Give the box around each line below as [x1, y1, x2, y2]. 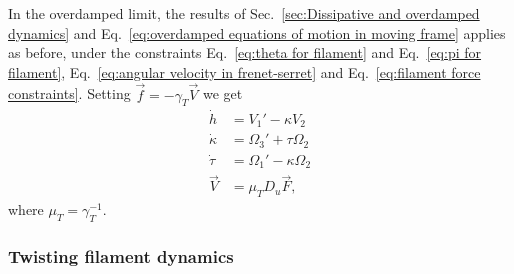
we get [202, 83, 243, 104]
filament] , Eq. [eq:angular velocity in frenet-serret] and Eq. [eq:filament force [8, 61, 481, 82]
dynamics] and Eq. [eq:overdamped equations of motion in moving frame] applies [8, 22, 506, 43]
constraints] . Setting [8, 83, 131, 104]
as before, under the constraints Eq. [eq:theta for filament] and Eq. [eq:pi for [8, 42, 482, 63]
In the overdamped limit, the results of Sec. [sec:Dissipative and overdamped [8, 3, 480, 23]
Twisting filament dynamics [8, 243, 234, 268]
